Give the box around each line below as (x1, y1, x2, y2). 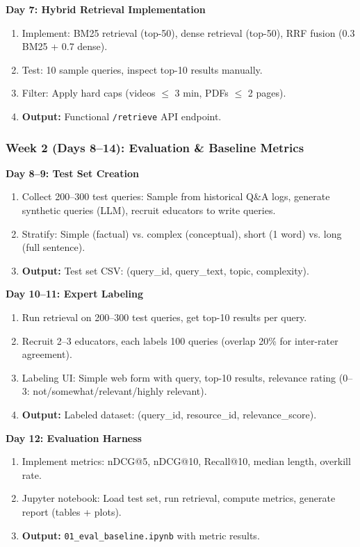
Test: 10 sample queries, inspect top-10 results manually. (22, 62, 263, 76)
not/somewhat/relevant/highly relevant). (33, 384, 207, 398)
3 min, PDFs (174, 85, 229, 100)
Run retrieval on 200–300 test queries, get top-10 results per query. (22, 310, 307, 324)
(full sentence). (22, 240, 85, 254)
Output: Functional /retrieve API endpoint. (22, 108, 222, 123)
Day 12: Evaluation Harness (6, 430, 142, 445)
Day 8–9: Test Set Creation (6, 165, 139, 180)
